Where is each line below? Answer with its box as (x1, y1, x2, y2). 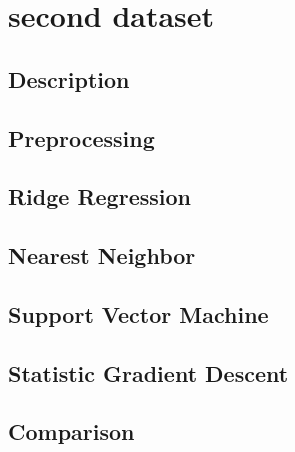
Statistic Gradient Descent (8, 357, 289, 388)
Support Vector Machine (8, 298, 269, 329)
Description (8, 63, 130, 94)
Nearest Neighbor (8, 240, 196, 271)
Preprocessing (8, 122, 155, 153)
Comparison (8, 416, 135, 447)
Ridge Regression (8, 181, 191, 212)
